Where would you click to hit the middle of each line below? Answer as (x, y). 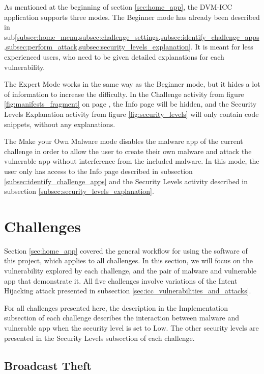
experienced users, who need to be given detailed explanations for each (114, 56)
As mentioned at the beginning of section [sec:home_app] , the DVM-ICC (118, 7)
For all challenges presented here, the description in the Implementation (116, 307)
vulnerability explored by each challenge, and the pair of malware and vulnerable (130, 270)
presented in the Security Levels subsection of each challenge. (99, 338)
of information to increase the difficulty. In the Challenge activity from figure (124, 94)
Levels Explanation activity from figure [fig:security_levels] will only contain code (131, 114)
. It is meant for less (222, 47)
